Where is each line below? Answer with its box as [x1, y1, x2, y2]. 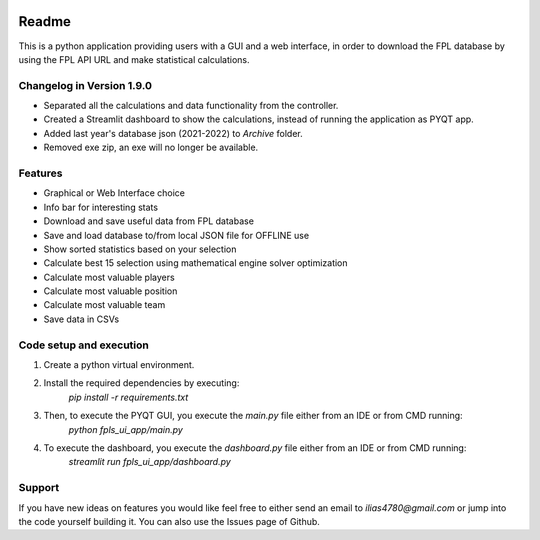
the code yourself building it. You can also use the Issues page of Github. [18, 515, 320, 527]
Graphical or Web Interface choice [43, 187, 185, 199]
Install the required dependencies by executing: [43, 377, 240, 389]
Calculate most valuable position [43, 285, 178, 297]
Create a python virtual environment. [43, 359, 195, 371]
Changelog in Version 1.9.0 [18, 78, 152, 92]
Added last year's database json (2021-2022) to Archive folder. [43, 127, 304, 139]
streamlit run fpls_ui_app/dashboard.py [68, 456, 232, 468]
